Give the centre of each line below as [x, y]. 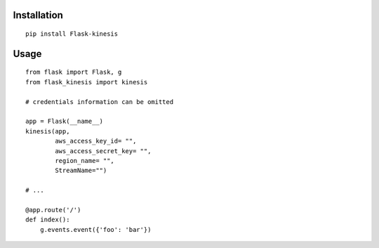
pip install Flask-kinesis [72, 34]
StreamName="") [81, 171]
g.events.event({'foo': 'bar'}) [95, 229]
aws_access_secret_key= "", [103, 151]
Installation [38, 15]
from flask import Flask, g [74, 72]
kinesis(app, [48, 131]
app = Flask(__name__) [65, 122]
